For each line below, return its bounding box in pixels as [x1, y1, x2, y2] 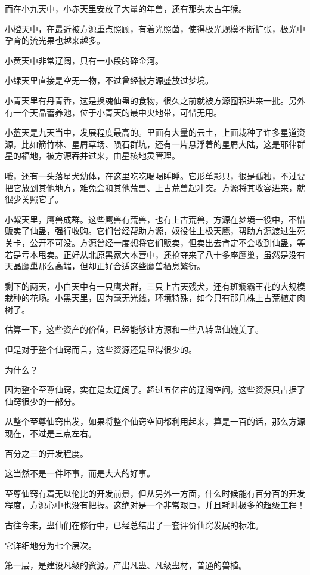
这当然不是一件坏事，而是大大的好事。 [5, 467, 155, 479]
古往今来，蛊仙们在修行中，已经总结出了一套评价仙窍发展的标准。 [5, 519, 263, 531]
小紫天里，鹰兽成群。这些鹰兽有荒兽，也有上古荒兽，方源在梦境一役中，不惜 [5, 213, 305, 225]
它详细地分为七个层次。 [5, 539, 97, 551]
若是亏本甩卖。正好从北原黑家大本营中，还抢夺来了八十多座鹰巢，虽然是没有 [5, 248, 305, 260]
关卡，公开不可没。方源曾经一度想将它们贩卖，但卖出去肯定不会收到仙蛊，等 [5, 236, 305, 248]
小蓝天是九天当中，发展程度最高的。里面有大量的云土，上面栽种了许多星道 [5, 126, 297, 139]
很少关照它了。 [5, 193, 63, 205]
